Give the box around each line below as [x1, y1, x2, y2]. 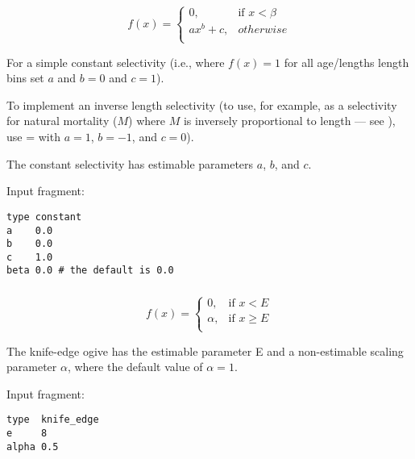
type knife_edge [6, 414, 99, 426]
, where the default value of [67, 358, 203, 375]
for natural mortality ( [6, 112, 118, 129]
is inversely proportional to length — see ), [183, 112, 396, 129]
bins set [6, 69, 44, 86]
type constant [6, 211, 82, 223]
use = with [6, 128, 60, 145]
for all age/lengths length [284, 53, 409, 70]
